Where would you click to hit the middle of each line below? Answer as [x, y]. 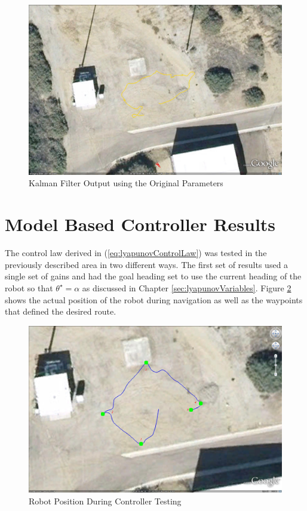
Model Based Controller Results [140, 224]
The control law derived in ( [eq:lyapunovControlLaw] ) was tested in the [136, 253]
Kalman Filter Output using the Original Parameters [126, 183]
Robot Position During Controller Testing [105, 501]
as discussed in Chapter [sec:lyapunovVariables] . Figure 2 [187, 287]
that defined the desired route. [61, 311]
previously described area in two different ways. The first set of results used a [147, 264]
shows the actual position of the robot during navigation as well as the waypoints [154, 299]
